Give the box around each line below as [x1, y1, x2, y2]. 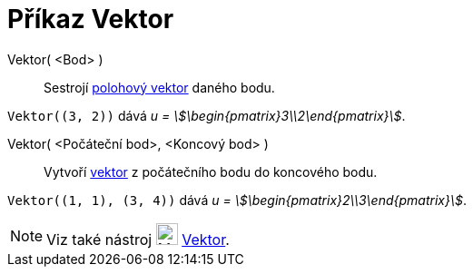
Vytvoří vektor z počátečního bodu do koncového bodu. [44, 163, 378, 180]
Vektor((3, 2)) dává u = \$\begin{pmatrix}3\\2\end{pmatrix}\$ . [7, 107, 406, 123]
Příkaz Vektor [7, 4, 174, 34]
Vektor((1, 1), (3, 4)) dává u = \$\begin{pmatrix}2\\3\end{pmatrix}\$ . [7, 191, 467, 208]
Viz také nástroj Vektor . [46, 230, 230, 249]
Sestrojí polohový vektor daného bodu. [44, 79, 275, 95]
